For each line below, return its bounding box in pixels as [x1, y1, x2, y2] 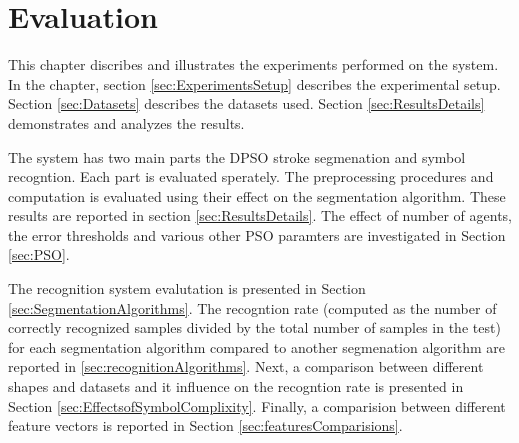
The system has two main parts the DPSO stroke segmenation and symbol [8, 146, 466, 167]
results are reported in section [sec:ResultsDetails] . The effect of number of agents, [8, 205, 512, 226]
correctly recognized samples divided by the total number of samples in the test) [8, 317, 501, 338]
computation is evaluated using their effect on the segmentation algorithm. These [8, 185, 506, 206]
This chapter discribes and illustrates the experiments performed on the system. [8, 54, 499, 75]
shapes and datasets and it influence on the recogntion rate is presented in [8, 376, 464, 397]
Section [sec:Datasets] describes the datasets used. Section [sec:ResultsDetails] [8, 93, 485, 114]
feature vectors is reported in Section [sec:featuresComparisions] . [8, 415, 403, 436]
